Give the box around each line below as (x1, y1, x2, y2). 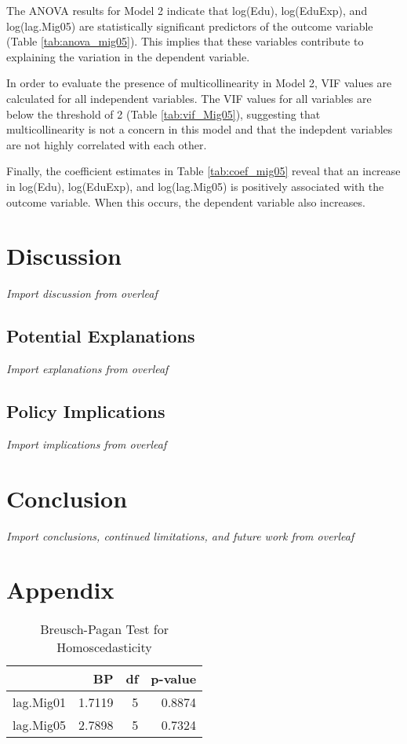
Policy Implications (6, 399, 165, 423)
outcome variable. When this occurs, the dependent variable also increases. (6, 193, 365, 210)
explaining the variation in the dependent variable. (6, 48, 250, 64)
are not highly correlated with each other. (6, 136, 207, 152)
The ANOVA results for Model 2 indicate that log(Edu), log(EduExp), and (6, 2, 368, 18)
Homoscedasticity (56, 638, 152, 657)
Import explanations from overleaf (6, 361, 169, 377)
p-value (151, 669, 197, 688)
